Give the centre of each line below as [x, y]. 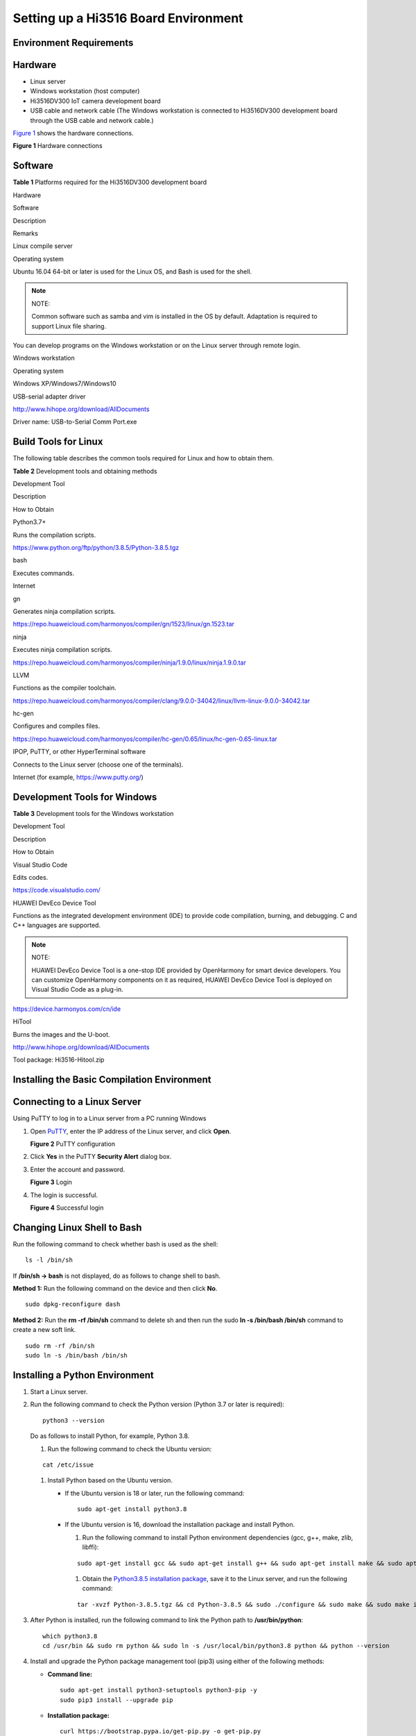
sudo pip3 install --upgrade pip [116, 1700]
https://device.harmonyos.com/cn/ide [67, 1009]
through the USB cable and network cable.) [92, 120]
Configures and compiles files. [57, 726]
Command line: [70, 1674]
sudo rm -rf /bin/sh [60, 1346]
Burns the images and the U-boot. [61, 1034]
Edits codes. [31, 877]
